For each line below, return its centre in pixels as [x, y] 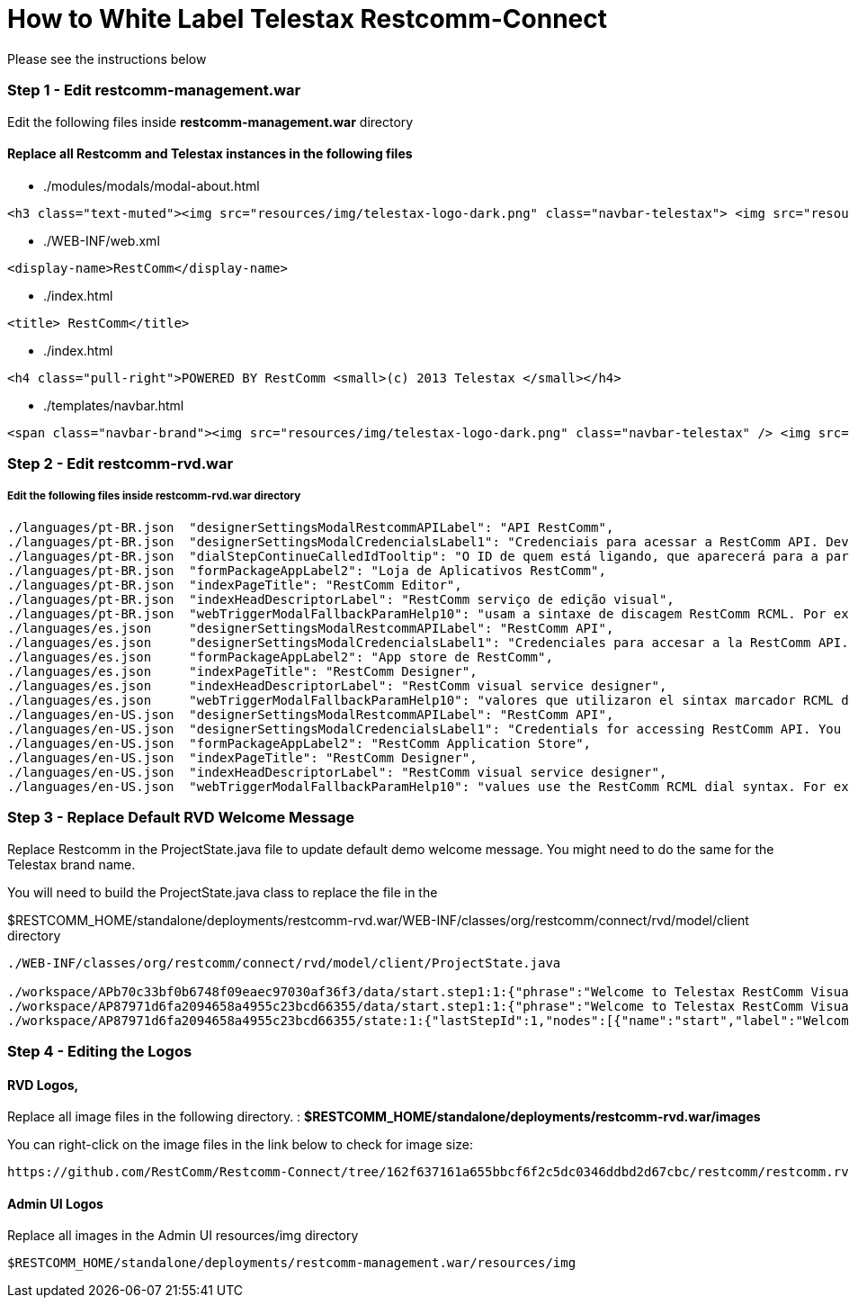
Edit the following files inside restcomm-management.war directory [210, 121]
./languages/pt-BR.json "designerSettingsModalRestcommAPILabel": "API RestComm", [311, 527]
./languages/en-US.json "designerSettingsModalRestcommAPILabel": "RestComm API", [311, 714]
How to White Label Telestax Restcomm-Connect [307, 19]
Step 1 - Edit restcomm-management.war [154, 90]
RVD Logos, [43, 1084]
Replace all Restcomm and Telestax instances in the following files [210, 154]
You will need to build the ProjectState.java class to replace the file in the [223, 892]
